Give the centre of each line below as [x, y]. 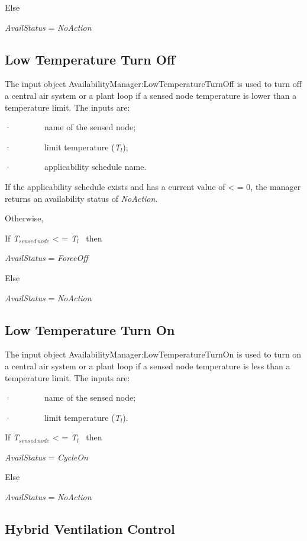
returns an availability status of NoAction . [81, 198]
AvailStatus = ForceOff [46, 258]
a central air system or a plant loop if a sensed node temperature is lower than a [151, 95]
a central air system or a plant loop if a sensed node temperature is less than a [148, 366]
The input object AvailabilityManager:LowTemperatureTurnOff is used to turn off [153, 84]
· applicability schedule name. [76, 167]
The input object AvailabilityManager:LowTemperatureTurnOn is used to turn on [153, 354]
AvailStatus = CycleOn [46, 457]
